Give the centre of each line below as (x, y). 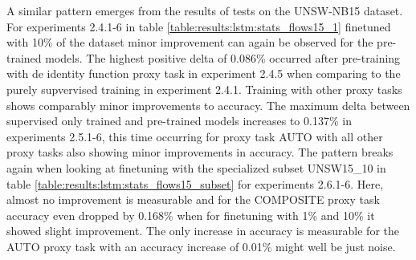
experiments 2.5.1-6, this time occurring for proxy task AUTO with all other (195, 136)
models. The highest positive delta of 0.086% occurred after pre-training (223, 57)
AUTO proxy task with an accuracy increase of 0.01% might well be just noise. (201, 246)
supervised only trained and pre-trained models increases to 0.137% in (179, 121)
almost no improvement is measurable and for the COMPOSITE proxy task (193, 199)
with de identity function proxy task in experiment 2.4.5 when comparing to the (204, 73)
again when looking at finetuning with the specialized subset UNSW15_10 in (196, 167)
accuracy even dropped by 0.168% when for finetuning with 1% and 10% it (191, 215)
